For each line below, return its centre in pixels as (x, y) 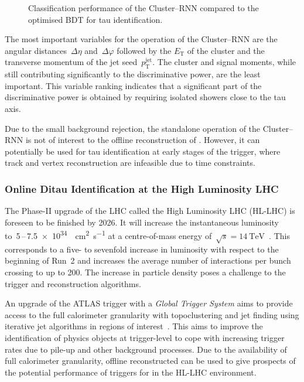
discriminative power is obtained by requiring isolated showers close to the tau (145, 97)
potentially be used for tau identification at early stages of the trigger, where (143, 151)
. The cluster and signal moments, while (224, 62)
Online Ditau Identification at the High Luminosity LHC (142, 188)
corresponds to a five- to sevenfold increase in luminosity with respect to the (142, 249)
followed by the (144, 50)
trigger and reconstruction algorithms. (73, 283)
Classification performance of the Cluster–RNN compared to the (144, 8)
